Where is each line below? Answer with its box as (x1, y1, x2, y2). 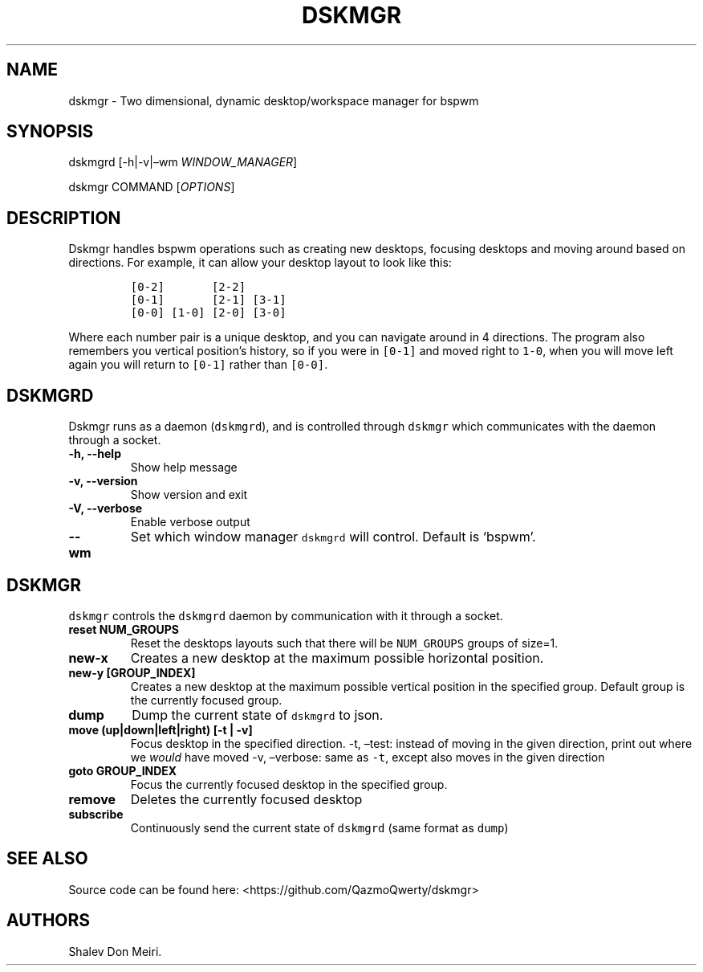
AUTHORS (6, 910, 91, 931)
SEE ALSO (6, 848, 88, 869)
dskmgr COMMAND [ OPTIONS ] (68, 180, 235, 194)
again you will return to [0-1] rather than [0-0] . (68, 357, 328, 372)
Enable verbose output (130, 515, 250, 529)
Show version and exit (130, 488, 248, 502)
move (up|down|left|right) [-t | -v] (68, 722, 253, 737)
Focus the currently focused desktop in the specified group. (130, 777, 448, 791)
